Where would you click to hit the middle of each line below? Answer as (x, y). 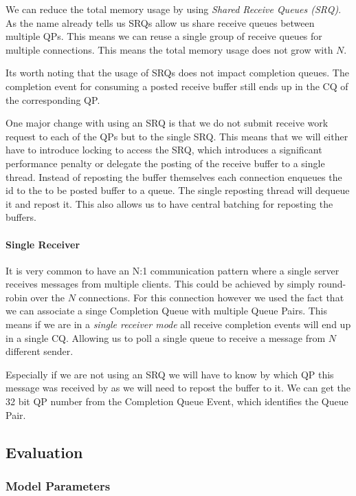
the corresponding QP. (53, 99)
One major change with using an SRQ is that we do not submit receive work (167, 123)
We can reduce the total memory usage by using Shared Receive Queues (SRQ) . (174, 9)
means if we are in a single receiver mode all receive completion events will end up (178, 324)
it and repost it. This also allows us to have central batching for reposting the (169, 203)
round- (332, 284)
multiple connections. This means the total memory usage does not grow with (169, 49)
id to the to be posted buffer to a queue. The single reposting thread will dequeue (178, 190)
